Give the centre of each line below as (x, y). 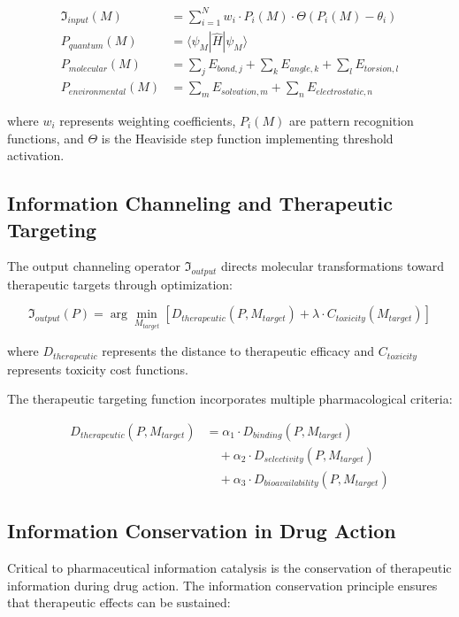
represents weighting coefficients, (148, 121)
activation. (36, 155)
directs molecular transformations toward (333, 266)
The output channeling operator (94, 266)
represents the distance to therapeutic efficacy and (238, 351)
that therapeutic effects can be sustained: (119, 602)
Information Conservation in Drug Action (202, 531)
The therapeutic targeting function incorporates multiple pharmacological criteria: (230, 399)
